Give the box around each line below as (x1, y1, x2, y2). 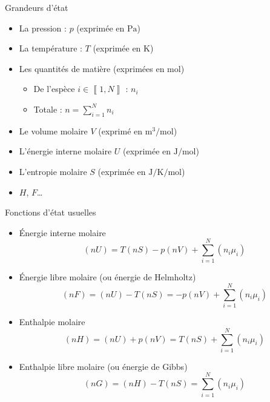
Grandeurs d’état (5, 1, 68, 13)
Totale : (33, 102, 62, 115)
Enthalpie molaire (19, 315, 85, 328)
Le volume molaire (19, 124, 88, 137)
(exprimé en (98, 124, 143, 137)
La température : (19, 42, 82, 54)
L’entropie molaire (19, 165, 87, 177)
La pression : (19, 21, 67, 34)
